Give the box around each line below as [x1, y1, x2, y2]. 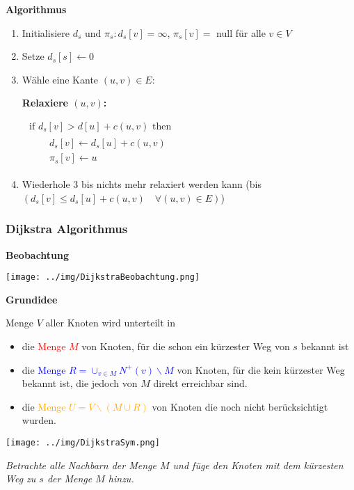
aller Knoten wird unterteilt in [45, 315, 175, 330]
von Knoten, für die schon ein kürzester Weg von [81, 338, 290, 353]
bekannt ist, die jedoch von [22, 376, 138, 390]
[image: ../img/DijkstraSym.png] [6, 437, 160, 448]
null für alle [216, 25, 266, 40]
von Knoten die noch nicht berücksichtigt [152, 399, 328, 413]
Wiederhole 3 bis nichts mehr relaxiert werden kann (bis [22, 177, 262, 191]
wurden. [22, 413, 56, 427]
